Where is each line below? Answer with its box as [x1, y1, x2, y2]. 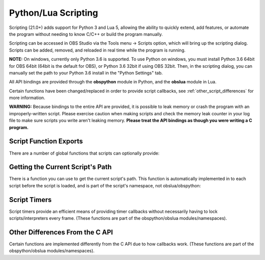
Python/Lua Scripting [9, 7, 98, 18]
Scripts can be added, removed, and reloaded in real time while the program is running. [9, 47, 186, 53]
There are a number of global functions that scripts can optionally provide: [9, 150, 159, 156]
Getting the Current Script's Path [9, 163, 112, 171]
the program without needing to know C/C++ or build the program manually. [9, 31, 163, 37]
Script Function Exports [9, 137, 83, 146]
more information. [9, 95, 45, 101]
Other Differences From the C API [9, 228, 113, 236]
